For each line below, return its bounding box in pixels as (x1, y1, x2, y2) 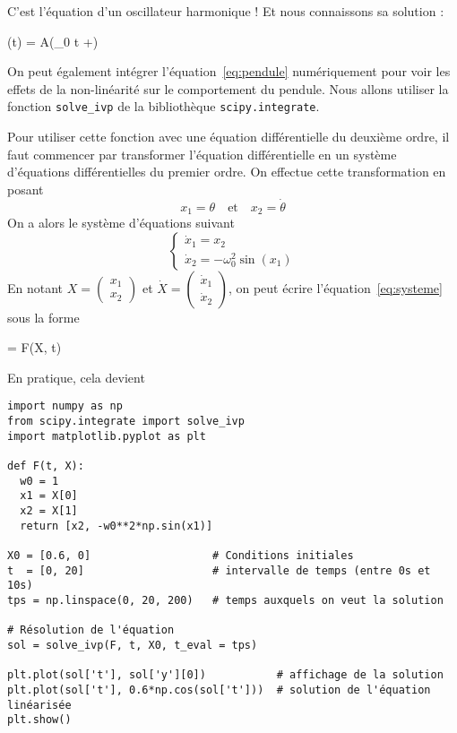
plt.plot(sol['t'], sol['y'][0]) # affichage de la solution (7, 668, 444, 682)
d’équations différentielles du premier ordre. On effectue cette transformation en (7, 162, 446, 181)
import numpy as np (7, 400, 123, 413)
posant (7, 179, 44, 198)
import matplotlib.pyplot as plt (7, 429, 206, 443)
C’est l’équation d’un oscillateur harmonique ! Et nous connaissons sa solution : (7, 2, 444, 20)
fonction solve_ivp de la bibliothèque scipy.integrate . (7, 97, 320, 116)
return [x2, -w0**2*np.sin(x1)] (20, 519, 213, 532)
